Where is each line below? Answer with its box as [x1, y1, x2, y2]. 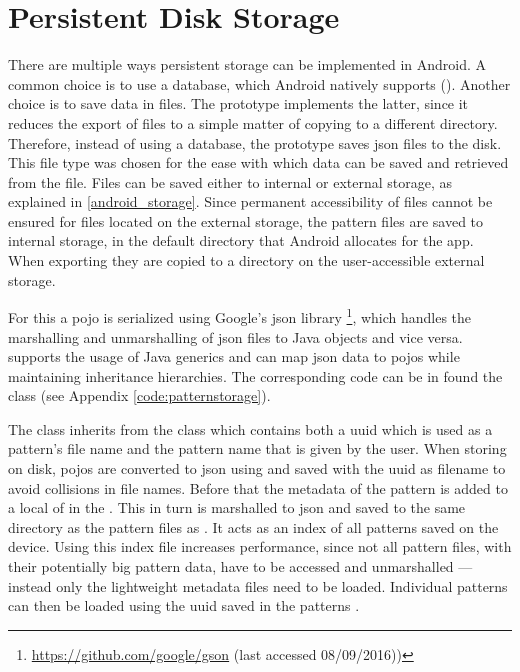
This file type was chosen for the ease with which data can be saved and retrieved [8, 152, 509, 173]
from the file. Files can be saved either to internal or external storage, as [8, 171, 453, 192]
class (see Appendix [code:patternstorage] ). [8, 385, 271, 406]
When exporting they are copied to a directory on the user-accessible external [8, 250, 485, 271]
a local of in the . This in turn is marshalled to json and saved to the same [8, 497, 466, 518]
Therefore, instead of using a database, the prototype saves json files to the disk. [8, 132, 502, 153]
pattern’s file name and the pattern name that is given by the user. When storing [8, 438, 507, 459]
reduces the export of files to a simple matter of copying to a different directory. [8, 112, 498, 133]
